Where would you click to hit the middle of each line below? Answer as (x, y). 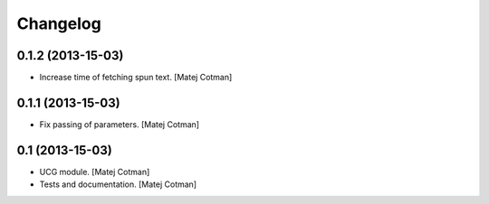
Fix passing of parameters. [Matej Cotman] (119, 124)
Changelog (59, 23)
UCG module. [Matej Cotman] (95, 172)
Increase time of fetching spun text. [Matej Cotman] (136, 78)
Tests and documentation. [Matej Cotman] (118, 184)
